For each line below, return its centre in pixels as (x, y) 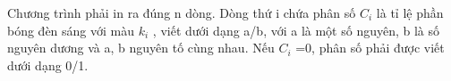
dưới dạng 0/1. (48, 65)
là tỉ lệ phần (410, 12)
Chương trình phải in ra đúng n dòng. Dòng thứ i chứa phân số (182, 12)
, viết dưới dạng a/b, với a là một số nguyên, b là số (296, 30)
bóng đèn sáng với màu (71, 30)
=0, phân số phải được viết (370, 48)
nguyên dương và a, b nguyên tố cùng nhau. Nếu (141, 48)
